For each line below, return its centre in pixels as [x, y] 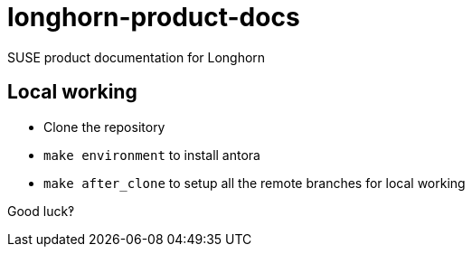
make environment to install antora [152, 155]
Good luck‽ [41, 211]
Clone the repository [104, 127]
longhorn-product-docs [154, 17]
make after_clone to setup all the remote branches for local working [255, 183]
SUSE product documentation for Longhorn [137, 57]
